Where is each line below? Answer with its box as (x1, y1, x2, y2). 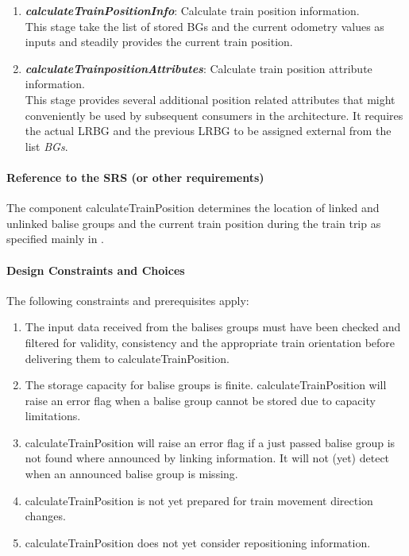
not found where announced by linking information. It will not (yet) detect (25, 450, 390, 466)
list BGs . (25, 137, 68, 154)
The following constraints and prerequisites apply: (6, 292, 249, 308)
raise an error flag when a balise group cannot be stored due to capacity (25, 392, 376, 408)
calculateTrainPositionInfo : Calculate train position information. (25, 2, 360, 18)
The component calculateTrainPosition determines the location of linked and (6, 199, 380, 216)
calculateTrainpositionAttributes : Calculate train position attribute (25, 60, 372, 76)
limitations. (25, 407, 81, 424)
